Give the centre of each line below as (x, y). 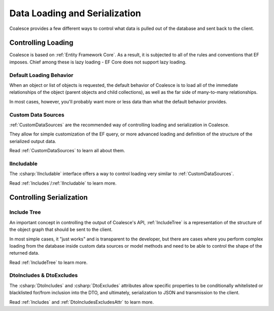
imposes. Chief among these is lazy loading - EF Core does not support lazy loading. (98, 62)
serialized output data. (33, 141)
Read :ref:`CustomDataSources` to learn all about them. (67, 151)
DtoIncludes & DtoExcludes (44, 275)
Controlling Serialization (49, 198)
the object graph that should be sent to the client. (61, 230)
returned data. (24, 253)
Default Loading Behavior (41, 75)
